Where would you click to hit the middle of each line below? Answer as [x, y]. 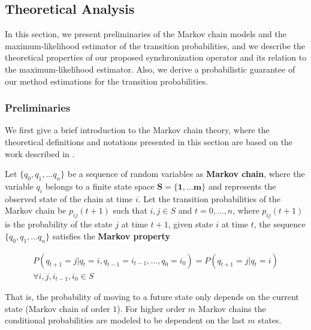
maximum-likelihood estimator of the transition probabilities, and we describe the [155, 45]
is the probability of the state [59, 224]
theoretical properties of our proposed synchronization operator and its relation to [156, 57]
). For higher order [151, 308]
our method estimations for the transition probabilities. [106, 81]
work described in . [40, 153]
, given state [191, 224]
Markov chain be [36, 210]
